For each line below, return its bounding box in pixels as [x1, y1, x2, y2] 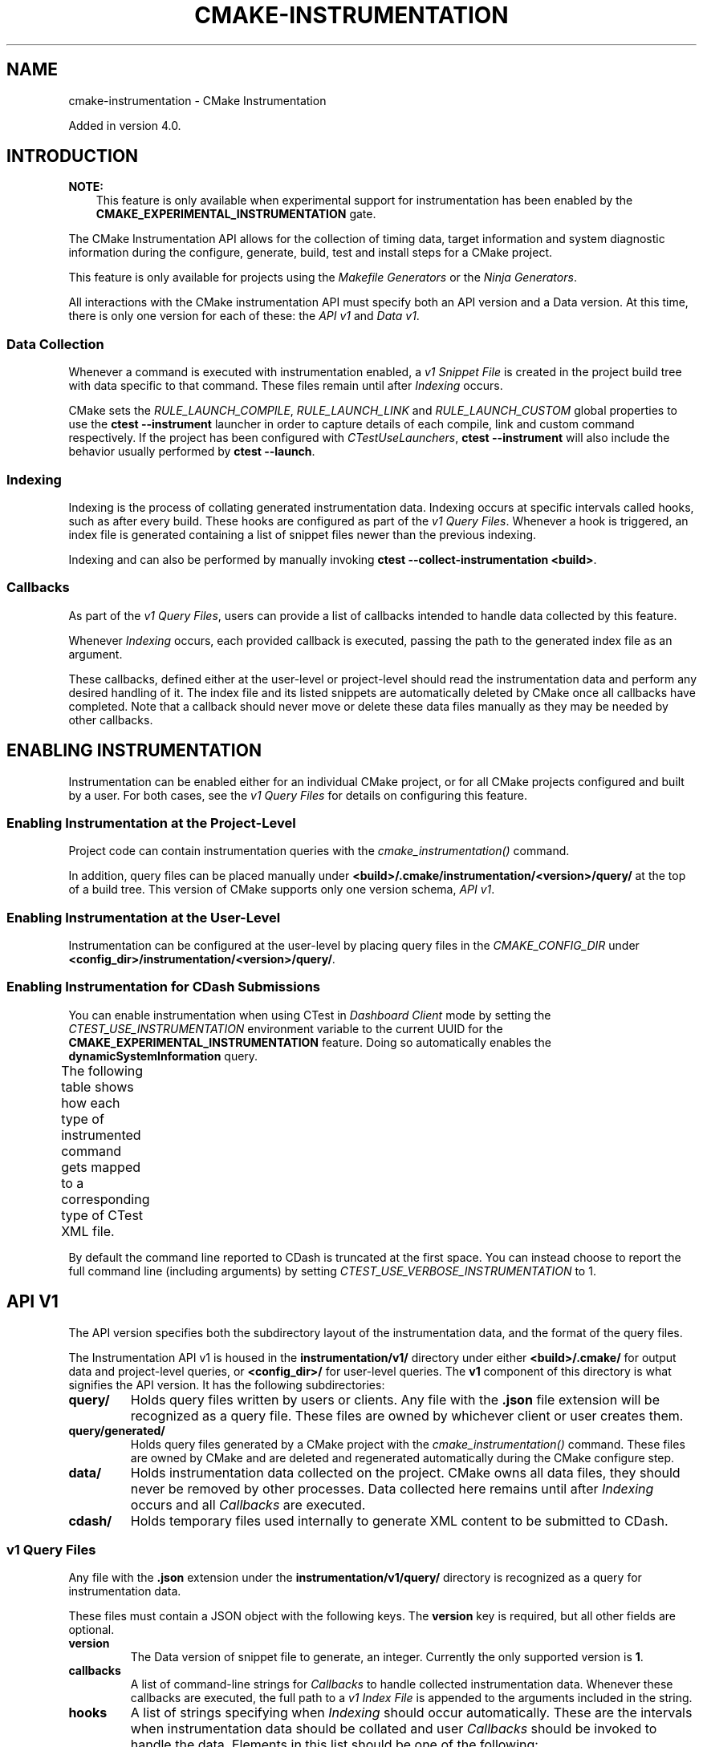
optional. [68, 1623, 115, 1637]
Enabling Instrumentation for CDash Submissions [6, 979, 320, 995]
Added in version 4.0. [68, 118, 181, 132]
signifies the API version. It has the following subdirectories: [68, 1377, 385, 1392]
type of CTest [61, 1206, 144, 1223]
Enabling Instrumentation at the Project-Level [6, 814, 296, 831]
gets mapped [61, 1158, 141, 1175]
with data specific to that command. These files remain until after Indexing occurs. [68, 379, 503, 393]
